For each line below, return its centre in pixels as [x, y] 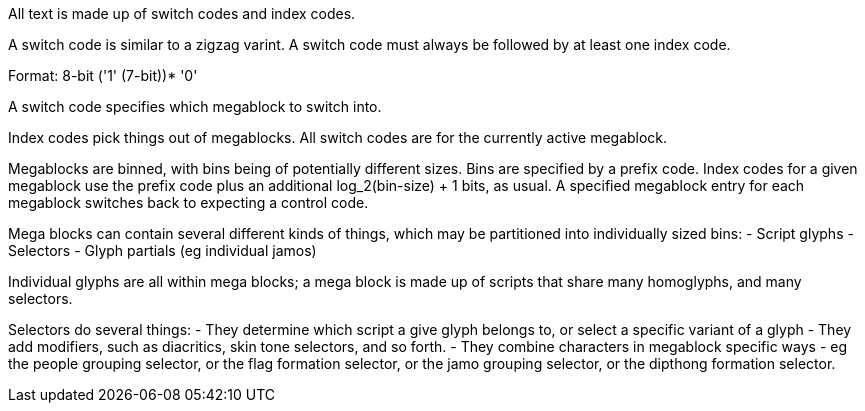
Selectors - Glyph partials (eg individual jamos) [162, 250]
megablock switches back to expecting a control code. [188, 202]
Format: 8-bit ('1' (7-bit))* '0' [103, 75]
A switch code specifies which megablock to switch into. [195, 106]
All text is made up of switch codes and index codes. [182, 13]
